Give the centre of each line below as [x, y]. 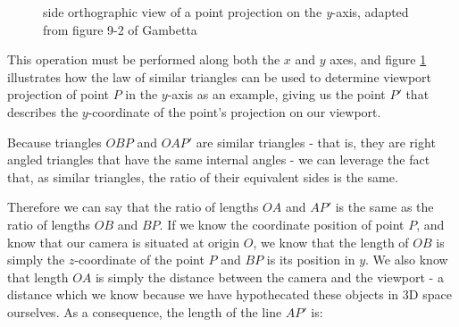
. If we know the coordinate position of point [282, 224]
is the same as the [384, 207]
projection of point [58, 94]
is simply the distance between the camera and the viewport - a [269, 277]
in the [142, 94]
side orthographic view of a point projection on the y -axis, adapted [226, 12]
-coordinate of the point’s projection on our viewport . [234, 111]
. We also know [407, 260]
